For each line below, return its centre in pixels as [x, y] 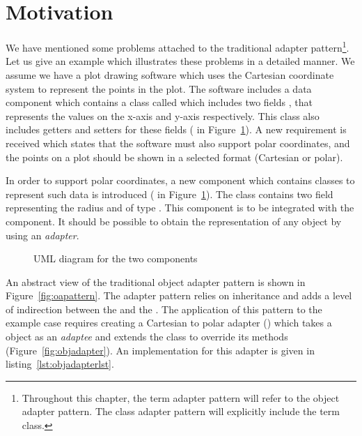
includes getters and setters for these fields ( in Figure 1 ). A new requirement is [176, 129]
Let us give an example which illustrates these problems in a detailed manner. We [180, 61]
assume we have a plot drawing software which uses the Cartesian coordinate [170, 74]
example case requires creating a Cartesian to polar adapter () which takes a [169, 323]
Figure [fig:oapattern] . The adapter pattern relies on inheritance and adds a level [179, 295]
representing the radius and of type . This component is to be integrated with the [180, 208]
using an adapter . [42, 235]
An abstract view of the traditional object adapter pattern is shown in [156, 281]
